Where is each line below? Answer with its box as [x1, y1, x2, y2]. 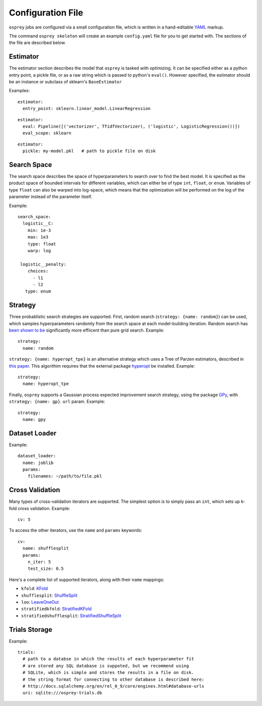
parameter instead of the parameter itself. [9, 194, 92, 200]
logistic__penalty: [20, 261, 66, 267]
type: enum [25, 289, 51, 294]
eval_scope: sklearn [22, 130, 72, 136]
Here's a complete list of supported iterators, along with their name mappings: [9, 577, 164, 582]
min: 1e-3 [27, 227, 51, 233]
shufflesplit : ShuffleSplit [21, 592, 78, 598]
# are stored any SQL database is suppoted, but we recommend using [22, 663, 189, 669]
